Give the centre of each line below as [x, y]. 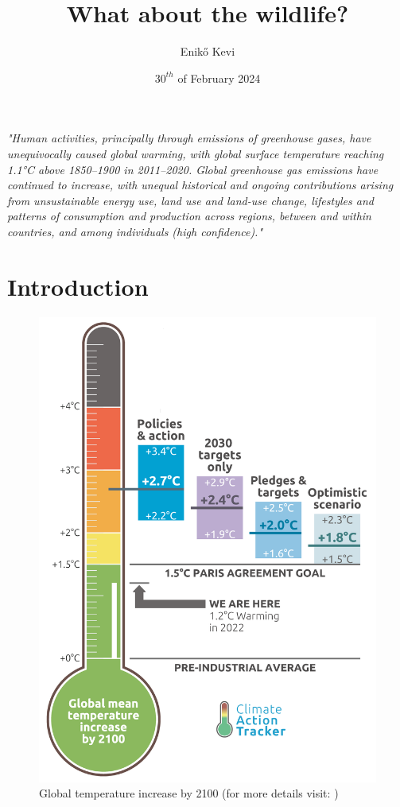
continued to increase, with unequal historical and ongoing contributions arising [200, 185]
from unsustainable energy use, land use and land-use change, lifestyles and [190, 200]
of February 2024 [219, 78]
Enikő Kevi [208, 51]
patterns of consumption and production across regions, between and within [189, 216]
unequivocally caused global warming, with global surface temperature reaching [196, 153]
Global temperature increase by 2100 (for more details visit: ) [189, 793]
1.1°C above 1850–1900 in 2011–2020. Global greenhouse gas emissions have [193, 169]
